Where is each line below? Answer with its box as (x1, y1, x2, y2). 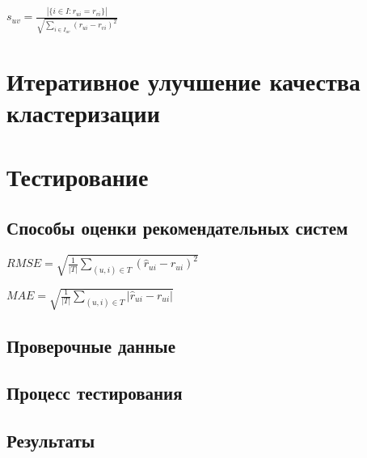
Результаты (6, 428, 95, 453)
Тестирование (6, 159, 149, 193)
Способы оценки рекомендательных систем (6, 215, 348, 240)
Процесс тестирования (6, 380, 183, 405)
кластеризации (6, 96, 160, 129)
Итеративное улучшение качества (6, 65, 361, 98)
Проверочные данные (6, 333, 176, 358)
